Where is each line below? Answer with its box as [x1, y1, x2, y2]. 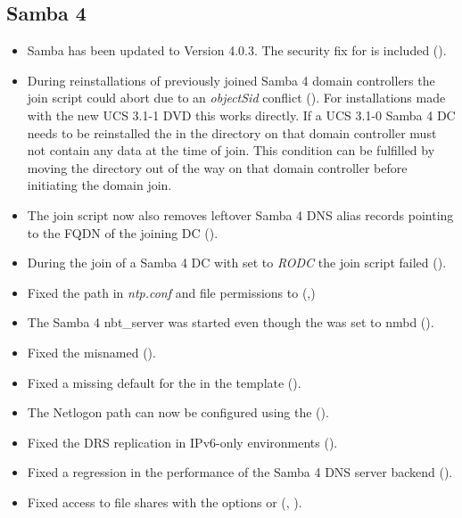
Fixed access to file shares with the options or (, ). [27, 492, 302, 511]
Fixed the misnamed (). [27, 342, 156, 361]
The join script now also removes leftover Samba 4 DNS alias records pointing [27, 205, 454, 224]
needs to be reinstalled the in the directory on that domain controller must [27, 123, 437, 142]
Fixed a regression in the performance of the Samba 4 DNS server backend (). [27, 463, 453, 481]
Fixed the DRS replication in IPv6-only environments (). [27, 432, 338, 451]
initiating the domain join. [27, 176, 172, 194]
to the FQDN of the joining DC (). [27, 223, 219, 242]
